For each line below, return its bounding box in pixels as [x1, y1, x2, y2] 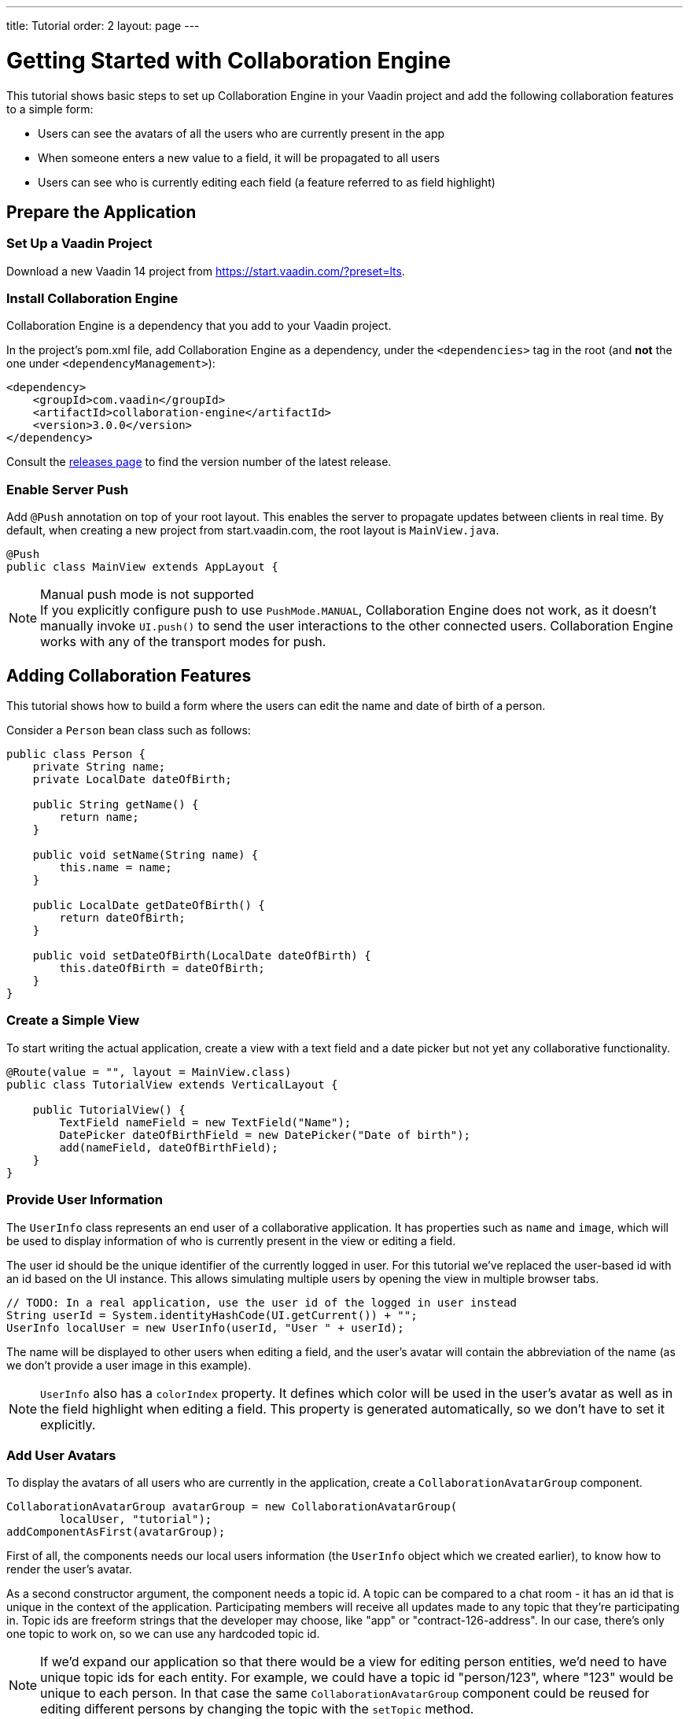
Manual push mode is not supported [40, 586, 254, 603]
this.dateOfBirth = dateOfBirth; [59, 962, 265, 975]
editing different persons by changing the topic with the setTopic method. [40, 1701, 474, 1717]
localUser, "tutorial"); [59, 1513, 212, 1526]
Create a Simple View [6, 1012, 140, 1029]
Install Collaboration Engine [6, 290, 179, 307]
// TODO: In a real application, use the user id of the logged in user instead [6, 1296, 518, 1309]
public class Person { [6, 748, 146, 761]
